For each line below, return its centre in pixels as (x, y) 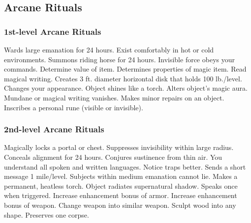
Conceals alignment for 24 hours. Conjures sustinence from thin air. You (113, 157)
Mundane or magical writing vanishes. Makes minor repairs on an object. (114, 97)
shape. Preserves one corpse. (47, 214)
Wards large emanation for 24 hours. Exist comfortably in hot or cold (109, 50)
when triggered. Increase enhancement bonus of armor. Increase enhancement (121, 195)
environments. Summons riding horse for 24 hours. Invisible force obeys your (119, 59)
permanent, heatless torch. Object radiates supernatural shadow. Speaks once (121, 186)
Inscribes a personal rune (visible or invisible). (74, 107)
